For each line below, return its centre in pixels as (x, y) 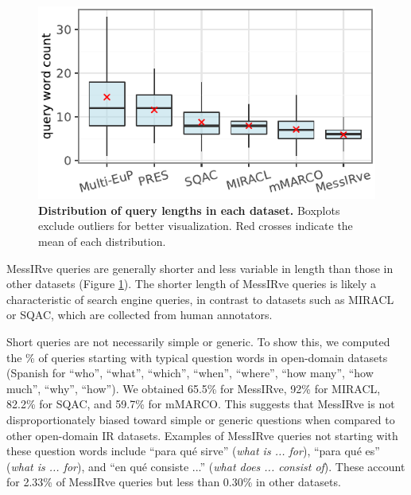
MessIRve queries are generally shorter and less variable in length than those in (200, 268)
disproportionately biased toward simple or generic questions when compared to (201, 419)
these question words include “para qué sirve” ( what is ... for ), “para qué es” (193, 451)
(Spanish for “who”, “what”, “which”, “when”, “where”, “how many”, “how (190, 373)
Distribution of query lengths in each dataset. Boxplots (189, 210)
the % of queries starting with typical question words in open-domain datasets (197, 357)
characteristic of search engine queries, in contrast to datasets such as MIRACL (200, 299)
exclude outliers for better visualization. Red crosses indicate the (196, 226)
